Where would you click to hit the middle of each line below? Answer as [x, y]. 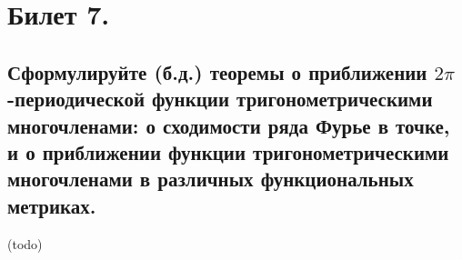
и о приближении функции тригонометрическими [228, 151]
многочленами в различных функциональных [211, 179]
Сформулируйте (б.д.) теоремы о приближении [217, 71]
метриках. [52, 205]
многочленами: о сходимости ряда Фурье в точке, [229, 125]
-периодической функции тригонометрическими [220, 99]
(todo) [25, 243]
